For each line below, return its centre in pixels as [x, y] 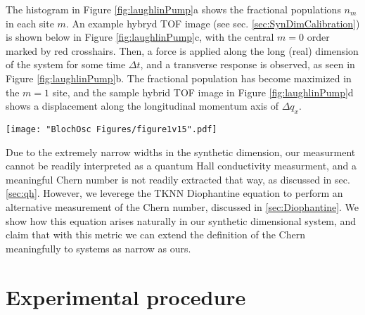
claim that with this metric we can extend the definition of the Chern [155, 234]
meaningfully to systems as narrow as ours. [98, 248]
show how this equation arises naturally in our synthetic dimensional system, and [181, 220]
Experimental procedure [126, 296]
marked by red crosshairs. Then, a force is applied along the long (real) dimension [182, 50]
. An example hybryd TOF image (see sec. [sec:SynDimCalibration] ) [213, 23]
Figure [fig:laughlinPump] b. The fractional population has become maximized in [179, 78]
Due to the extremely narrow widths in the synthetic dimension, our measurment [181, 152]
